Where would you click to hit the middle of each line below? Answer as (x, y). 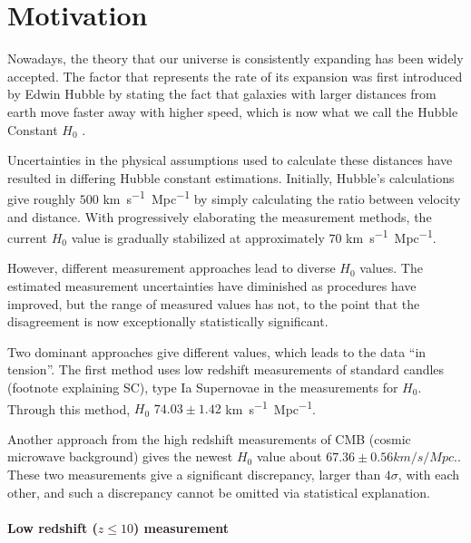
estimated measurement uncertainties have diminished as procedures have (212, 285)
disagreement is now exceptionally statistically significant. (168, 321)
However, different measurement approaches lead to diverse (172, 268)
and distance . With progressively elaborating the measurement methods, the (220, 216)
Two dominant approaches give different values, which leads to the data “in (217, 351)
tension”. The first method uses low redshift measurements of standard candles (226, 369)
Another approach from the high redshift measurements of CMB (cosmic (209, 438)
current (28, 237)
